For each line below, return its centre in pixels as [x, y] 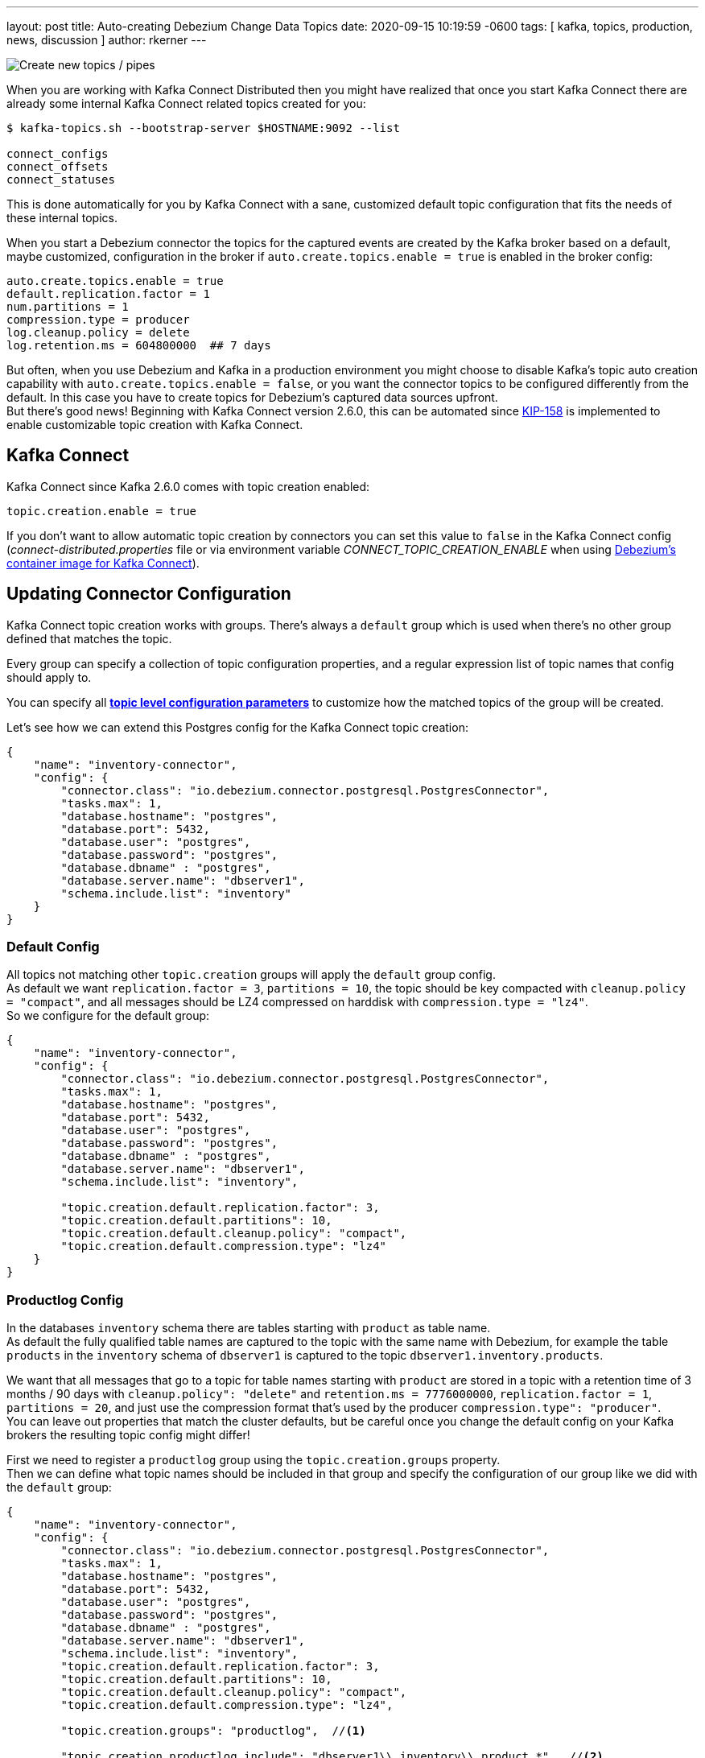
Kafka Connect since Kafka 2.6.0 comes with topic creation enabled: [188, 486]
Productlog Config [65, 1300]
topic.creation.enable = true [102, 511]
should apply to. [49, 677]
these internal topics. [62, 218]
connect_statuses [61, 180]
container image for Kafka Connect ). [103, 563]
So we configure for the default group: [108, 1016]
